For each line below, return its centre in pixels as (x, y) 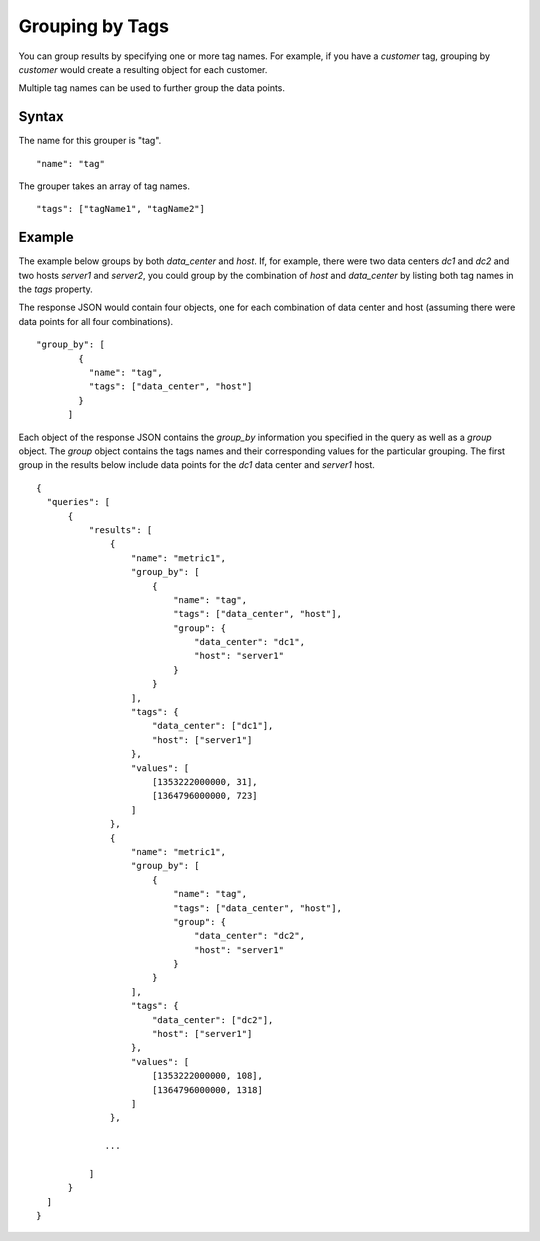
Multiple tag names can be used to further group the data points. (151, 88)
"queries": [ (78, 502)
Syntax (41, 116)
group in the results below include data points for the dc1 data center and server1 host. (196, 465)
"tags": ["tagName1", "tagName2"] (120, 209)
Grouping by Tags (94, 26)
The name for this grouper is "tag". (90, 141)
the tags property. (56, 289)
